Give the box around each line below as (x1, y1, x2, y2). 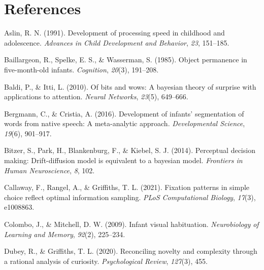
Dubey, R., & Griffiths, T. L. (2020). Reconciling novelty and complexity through (4, 246, 257, 256)
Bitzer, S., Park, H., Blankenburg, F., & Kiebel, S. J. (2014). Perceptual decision (4, 145, 255, 156)
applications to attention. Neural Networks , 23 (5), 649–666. (4, 91, 188, 102)
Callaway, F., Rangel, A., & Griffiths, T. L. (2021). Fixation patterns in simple (4, 182, 250, 192)
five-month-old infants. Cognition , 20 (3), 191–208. (4, 64, 159, 74)
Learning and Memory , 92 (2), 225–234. (4, 228, 125, 239)
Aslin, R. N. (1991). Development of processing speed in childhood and (4, 27, 225, 38)
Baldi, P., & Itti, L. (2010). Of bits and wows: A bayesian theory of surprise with (4, 81, 256, 92)
